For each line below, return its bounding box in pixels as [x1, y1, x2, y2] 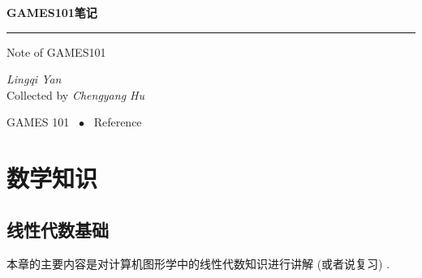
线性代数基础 [6, 216, 109, 242]
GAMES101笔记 [6, 4, 97, 20]
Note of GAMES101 [6, 43, 106, 60]
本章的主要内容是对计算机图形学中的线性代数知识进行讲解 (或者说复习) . [6, 254, 390, 272]
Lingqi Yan [6, 71, 62, 88]
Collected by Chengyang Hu [6, 86, 145, 103]
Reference [93, 113, 142, 130]
